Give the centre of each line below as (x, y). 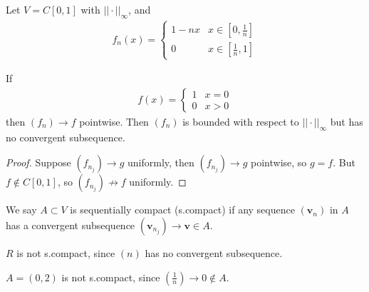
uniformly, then (161, 162)
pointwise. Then (114, 122)
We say (21, 210)
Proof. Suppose (38, 162)
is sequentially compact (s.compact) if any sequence (182, 210)
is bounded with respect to (241, 122)
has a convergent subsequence (71, 225)
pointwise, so (279, 162)
